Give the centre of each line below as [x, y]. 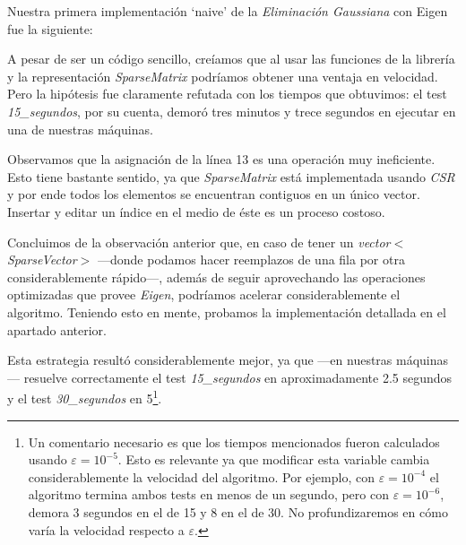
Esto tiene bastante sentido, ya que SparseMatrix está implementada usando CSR [231, 176]
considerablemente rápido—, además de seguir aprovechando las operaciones [216, 277]
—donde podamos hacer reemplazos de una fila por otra [251, 260]
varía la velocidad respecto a [106, 529]
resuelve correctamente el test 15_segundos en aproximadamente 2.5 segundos [238, 377]
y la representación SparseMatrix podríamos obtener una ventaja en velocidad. [223, 76]
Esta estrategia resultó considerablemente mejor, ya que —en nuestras [200, 360]
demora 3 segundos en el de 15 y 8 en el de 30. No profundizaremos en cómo [238, 511]
